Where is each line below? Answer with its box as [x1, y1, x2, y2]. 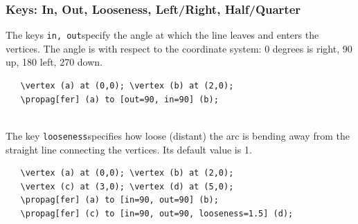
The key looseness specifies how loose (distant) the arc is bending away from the [6, 128, 350, 142]
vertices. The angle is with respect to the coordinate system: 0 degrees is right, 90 [6, 41, 352, 55]
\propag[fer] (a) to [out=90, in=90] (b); [20, 94, 219, 104]
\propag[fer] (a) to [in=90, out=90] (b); [20, 195, 219, 205]
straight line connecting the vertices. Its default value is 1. [6, 142, 252, 156]
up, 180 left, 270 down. [6, 55, 103, 69]
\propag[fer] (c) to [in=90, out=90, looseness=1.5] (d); [20, 208, 294, 218]
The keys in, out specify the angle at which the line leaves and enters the [6, 28, 319, 42]
